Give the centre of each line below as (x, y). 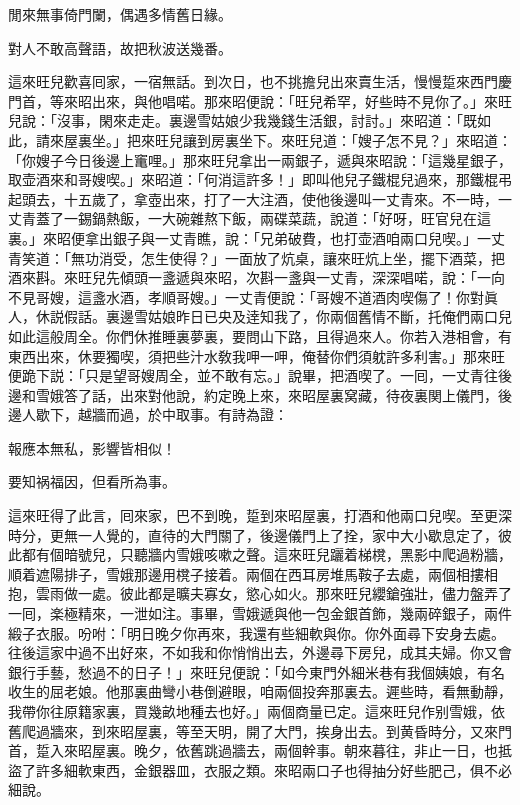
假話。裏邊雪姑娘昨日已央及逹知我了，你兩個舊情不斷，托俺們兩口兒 (287, 316)
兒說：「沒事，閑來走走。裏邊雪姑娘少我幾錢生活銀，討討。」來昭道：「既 (242, 120)
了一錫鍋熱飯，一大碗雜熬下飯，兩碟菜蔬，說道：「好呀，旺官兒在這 (270, 218)
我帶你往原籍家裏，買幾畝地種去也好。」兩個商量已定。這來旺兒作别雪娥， (249, 711)
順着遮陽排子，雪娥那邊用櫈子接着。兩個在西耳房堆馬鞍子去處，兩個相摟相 (253, 573)
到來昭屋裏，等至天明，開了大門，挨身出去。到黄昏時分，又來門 (301, 730)
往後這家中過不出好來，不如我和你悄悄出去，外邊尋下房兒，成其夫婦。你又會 (260, 652)
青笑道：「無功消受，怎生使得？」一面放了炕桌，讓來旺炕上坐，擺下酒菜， (249, 257)
